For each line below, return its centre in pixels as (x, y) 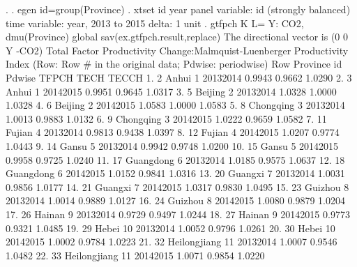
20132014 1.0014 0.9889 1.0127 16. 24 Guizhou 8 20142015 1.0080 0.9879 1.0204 (175, 200)
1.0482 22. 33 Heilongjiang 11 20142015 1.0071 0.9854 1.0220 (135, 255)
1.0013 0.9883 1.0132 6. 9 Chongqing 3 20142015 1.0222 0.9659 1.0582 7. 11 (166, 118)
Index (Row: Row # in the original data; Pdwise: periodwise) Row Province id (174, 64)
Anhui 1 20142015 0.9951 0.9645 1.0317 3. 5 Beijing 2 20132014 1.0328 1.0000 (171, 91)
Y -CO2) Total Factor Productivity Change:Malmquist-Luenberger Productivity (177, 50)
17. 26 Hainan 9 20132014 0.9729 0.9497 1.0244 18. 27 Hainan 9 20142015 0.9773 (178, 214)
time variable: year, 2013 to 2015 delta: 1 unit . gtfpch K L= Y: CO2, (155, 23)
